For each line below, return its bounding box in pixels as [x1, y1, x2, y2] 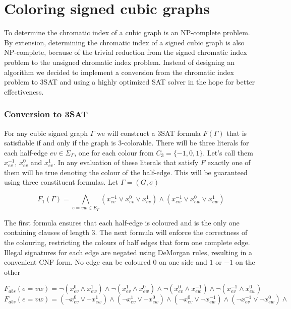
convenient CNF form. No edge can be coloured [4, 257, 151, 267]
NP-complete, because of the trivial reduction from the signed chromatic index [4, 47, 247, 57]
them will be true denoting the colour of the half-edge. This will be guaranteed [4, 167, 248, 177]
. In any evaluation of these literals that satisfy [53, 157, 199, 168]
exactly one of [207, 157, 251, 168]
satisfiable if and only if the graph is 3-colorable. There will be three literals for [4, 137, 249, 148]
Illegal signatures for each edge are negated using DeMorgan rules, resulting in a [4, 247, 252, 257]
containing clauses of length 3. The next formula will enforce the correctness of [4, 227, 248, 238]
